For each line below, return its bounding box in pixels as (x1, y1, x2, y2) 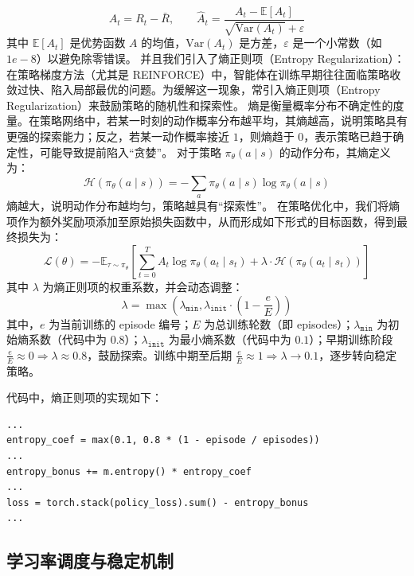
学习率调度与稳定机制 (6, 548, 174, 573)
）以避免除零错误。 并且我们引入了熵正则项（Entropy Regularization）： (36, 50, 405, 67)
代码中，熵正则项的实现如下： (6, 389, 162, 406)
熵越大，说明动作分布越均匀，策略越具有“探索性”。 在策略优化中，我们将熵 (6, 197, 400, 214)
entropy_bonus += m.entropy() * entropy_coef (6, 465, 252, 477)
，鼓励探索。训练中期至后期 (87, 346, 232, 363)
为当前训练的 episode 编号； (49, 315, 193, 332)
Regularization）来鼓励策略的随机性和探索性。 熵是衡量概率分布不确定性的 (6, 96, 393, 113)
